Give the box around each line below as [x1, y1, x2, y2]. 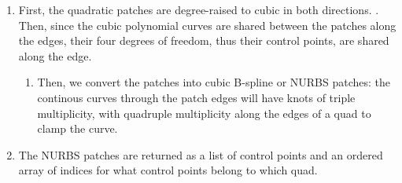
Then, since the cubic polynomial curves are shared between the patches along [18, 16, 396, 33]
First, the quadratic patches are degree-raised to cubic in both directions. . [18, 2, 379, 17]
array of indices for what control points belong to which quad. [18, 162, 318, 178]
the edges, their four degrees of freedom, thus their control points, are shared [18, 32, 389, 49]
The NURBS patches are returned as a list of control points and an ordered [18, 146, 383, 163]
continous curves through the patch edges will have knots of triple [37, 89, 356, 105]
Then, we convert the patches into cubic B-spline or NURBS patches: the [37, 74, 391, 90]
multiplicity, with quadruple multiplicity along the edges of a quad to [37, 104, 371, 121]
